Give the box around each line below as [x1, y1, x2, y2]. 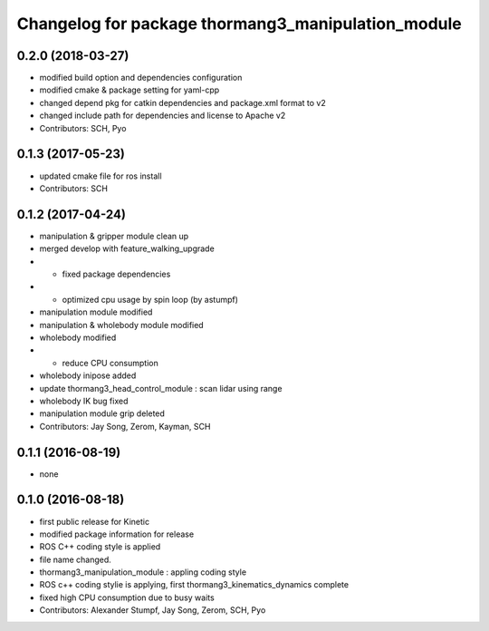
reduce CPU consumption [62, 357, 158, 368]
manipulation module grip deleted [39, 408, 165, 419]
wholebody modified [39, 332, 117, 343]
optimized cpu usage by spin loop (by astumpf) [62, 294, 239, 305]
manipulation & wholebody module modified [39, 319, 204, 330]
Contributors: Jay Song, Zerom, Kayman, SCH [39, 421, 211, 432]
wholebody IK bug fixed [39, 395, 129, 406]
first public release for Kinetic [39, 516, 149, 527]
